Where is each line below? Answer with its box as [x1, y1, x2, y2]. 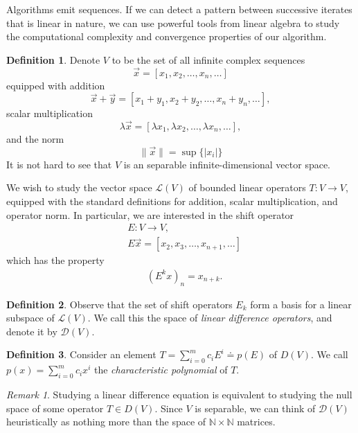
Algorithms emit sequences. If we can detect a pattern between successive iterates [6, 2, 352, 16]
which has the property [6, 253, 105, 267]
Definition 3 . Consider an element [6, 347, 156, 362]
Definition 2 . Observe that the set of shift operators [6, 297, 233, 311]
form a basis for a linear [250, 297, 352, 311]
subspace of [6, 310, 55, 325]
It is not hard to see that [6, 157, 112, 171]
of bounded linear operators [188, 180, 306, 195]
